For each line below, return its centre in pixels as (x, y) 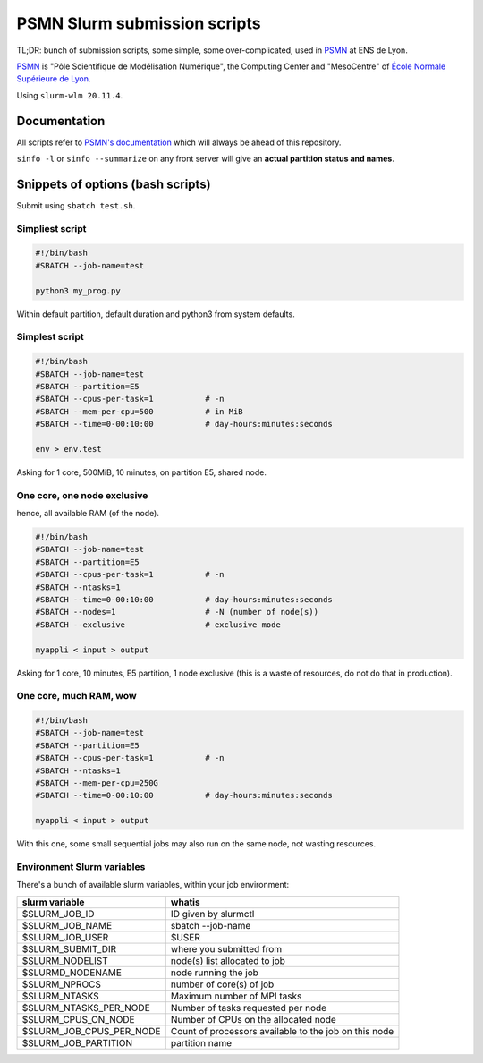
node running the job (215, 973)
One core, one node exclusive (82, 495)
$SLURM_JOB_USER (65, 937)
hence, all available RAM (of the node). (88, 514)
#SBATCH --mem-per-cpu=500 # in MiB (139, 411)
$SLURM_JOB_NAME (67, 925)
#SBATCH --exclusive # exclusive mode (158, 625)
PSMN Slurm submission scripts (139, 23)
